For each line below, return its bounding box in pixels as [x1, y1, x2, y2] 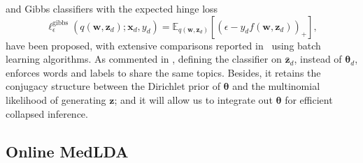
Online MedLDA [6, 140, 129, 162]
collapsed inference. [6, 106, 88, 121]
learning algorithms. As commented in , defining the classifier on [6, 52, 282, 66]
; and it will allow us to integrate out [114, 92, 273, 107]
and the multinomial [232, 79, 320, 93]
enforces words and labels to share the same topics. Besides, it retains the [6, 65, 321, 79]
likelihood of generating [6, 92, 106, 107]
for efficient [285, 92, 333, 107]
